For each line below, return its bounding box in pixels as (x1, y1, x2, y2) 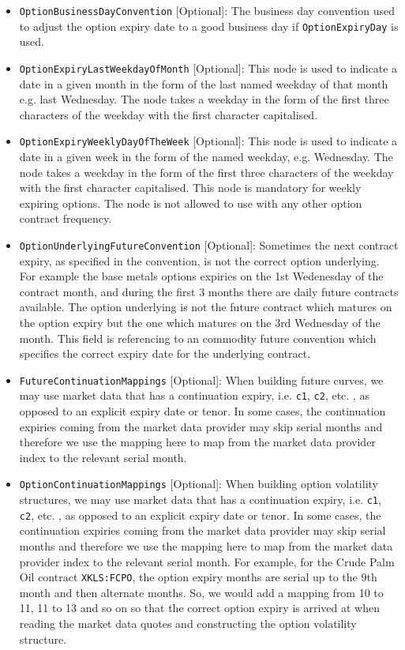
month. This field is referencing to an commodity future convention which (19, 329, 377, 346)
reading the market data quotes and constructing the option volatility (19, 615, 357, 632)
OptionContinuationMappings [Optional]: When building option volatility (19, 475, 378, 492)
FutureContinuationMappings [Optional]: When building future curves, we (19, 371, 384, 388)
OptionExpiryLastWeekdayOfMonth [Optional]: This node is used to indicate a (19, 59, 398, 76)
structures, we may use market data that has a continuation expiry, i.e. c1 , (19, 491, 381, 508)
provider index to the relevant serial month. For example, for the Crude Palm (19, 553, 395, 569)
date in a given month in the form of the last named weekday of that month (19, 75, 388, 92)
